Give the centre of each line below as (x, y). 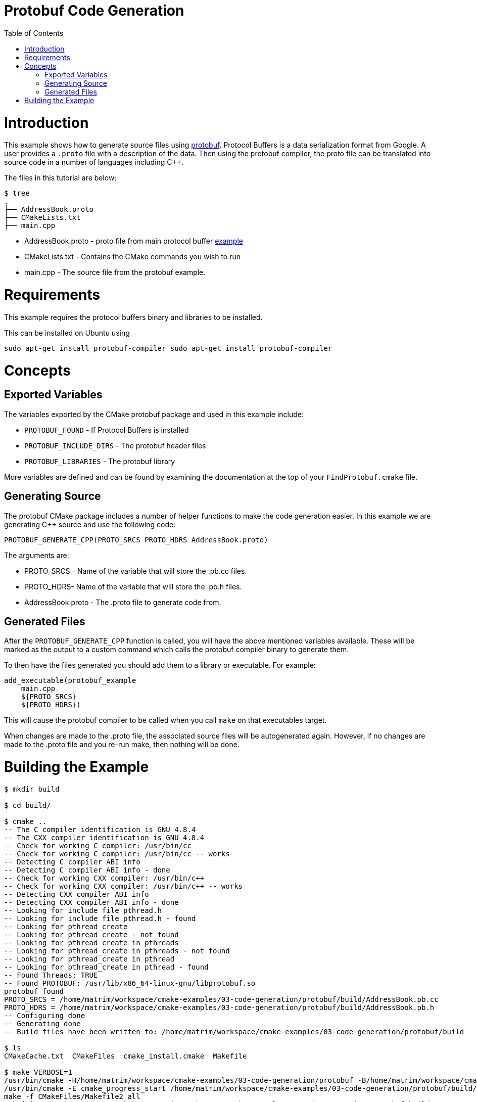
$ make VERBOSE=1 (38, 1072)
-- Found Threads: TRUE (51, 975)
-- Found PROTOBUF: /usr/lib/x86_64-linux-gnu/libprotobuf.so (130, 983)
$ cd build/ (28, 805)
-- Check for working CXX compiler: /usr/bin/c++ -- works (124, 886)
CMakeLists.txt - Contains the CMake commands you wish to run (132, 257)
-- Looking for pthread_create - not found (91, 934)
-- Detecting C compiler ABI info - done (87, 870)
